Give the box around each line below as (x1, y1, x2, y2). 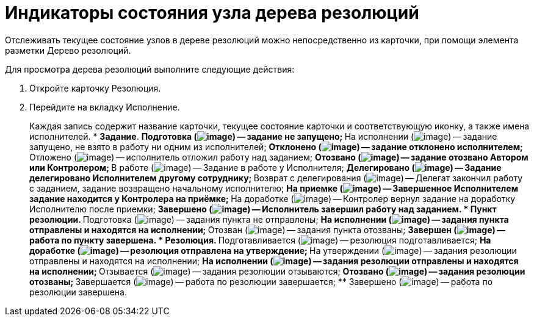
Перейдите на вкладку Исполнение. (29, 101, 180, 112)
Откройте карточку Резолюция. (29, 82, 161, 93)
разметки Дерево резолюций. (5, 45, 131, 56)
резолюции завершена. (29, 286, 127, 297)
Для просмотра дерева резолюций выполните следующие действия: (5, 63, 295, 74)
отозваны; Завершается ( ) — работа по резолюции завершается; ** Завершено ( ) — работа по (29, 276, 493, 287)
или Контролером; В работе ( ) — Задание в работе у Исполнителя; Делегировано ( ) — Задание (29, 162, 502, 173)
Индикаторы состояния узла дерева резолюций (5, 2, 419, 23)
